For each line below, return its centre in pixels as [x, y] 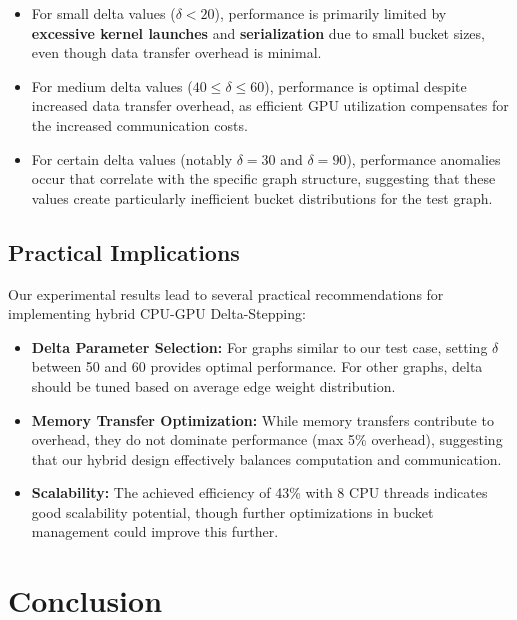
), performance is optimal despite [365, 85]
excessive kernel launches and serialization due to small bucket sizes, [258, 32]
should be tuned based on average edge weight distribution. [213, 385]
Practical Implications [124, 251]
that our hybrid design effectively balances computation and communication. [266, 458]
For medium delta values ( [112, 85]
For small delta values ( [103, 13]
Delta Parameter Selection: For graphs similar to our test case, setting [259, 346]
